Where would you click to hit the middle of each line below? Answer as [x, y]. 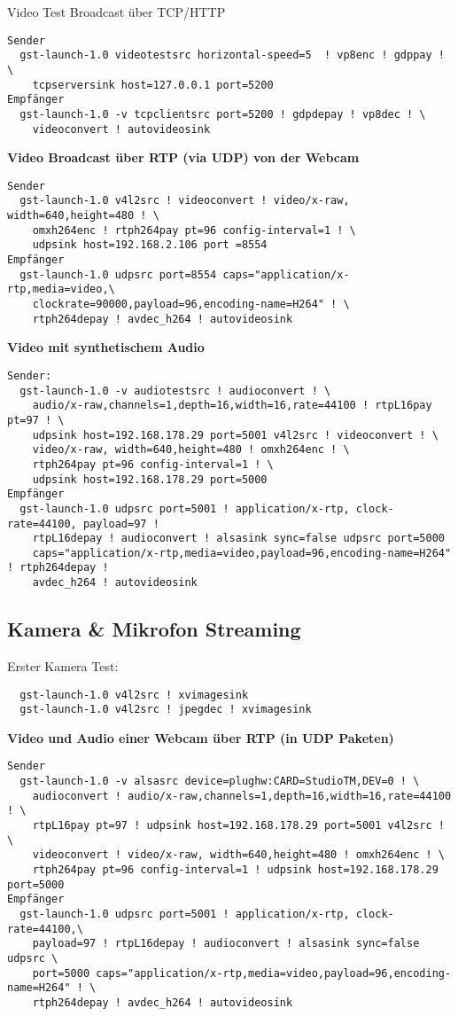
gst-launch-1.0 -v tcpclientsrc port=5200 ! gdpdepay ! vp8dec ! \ [223, 114]
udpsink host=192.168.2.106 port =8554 [150, 245]
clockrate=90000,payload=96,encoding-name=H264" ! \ [191, 305]
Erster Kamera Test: [63, 665]
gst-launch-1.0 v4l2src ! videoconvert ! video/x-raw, [185, 201]
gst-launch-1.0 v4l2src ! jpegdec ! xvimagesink [166, 710]
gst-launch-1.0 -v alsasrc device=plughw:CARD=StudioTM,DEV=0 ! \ [220, 782]
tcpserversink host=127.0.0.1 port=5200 [153, 85]
